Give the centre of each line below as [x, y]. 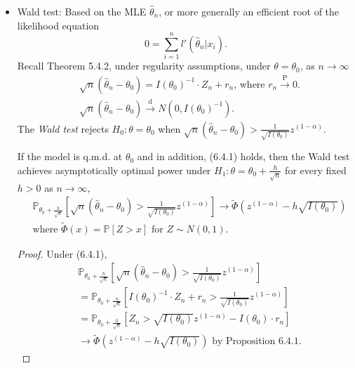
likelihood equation [58, 25]
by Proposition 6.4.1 [255, 342]
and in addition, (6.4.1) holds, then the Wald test [243, 156]
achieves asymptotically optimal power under [114, 170]
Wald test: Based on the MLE [82, 11]
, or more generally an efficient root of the [249, 11]
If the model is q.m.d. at [70, 156]
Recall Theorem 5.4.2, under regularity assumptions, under [144, 66]
